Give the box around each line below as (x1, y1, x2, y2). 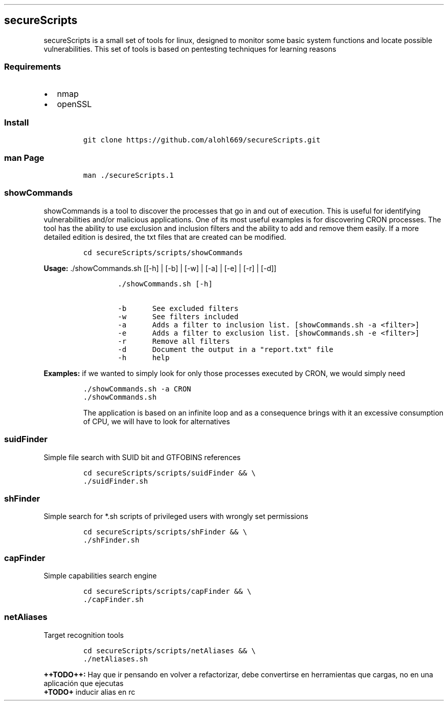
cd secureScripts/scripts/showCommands (83, 248, 243, 257)
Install (4, 117, 29, 128)
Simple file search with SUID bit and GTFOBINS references (43, 452, 241, 462)
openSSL (57, 98, 92, 109)
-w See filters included (118, 312, 239, 321)
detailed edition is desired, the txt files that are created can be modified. (43, 232, 286, 241)
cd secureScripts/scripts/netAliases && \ (83, 646, 256, 655)
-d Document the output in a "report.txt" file (118, 345, 333, 354)
